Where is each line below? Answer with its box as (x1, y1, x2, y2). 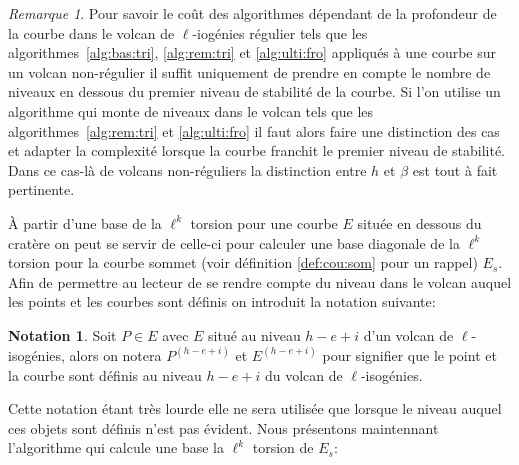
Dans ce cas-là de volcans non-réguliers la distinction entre (8, 159, 367, 180)
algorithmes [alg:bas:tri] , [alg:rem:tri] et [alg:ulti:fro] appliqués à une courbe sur (8, 42, 496, 63)
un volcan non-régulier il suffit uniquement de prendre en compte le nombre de (8, 61, 491, 82)
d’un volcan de (363, 324, 454, 345)
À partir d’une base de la (8, 212, 162, 233)
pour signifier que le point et (322, 344, 497, 365)
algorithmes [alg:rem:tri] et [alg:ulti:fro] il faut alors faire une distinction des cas (8, 120, 500, 141)
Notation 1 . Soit (8, 324, 117, 345)
